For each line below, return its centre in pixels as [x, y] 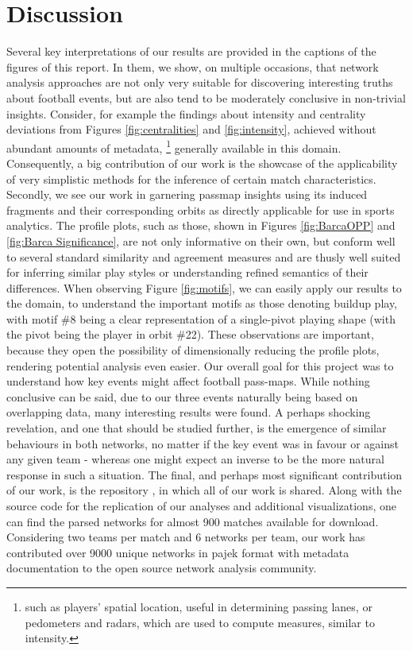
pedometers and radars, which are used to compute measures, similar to [200, 622]
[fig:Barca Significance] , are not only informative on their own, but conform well [201, 240]
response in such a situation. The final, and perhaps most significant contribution [205, 474]
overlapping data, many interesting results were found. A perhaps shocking [189, 412]
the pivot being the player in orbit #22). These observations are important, [190, 334]
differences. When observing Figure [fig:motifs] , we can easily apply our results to [204, 287]
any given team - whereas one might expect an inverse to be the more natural [195, 459]
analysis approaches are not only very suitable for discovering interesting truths [200, 82]
